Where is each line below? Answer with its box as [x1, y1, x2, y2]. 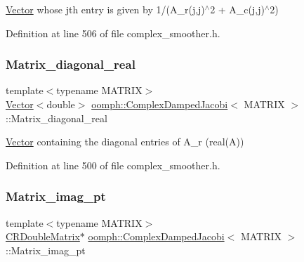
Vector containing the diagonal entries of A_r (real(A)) [6, 134, 244, 149]
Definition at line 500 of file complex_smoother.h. [6, 157, 220, 172]
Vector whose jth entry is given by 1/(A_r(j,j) [6, 2, 205, 16]
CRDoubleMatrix [6, 229, 80, 244]
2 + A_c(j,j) [210, 2, 265, 16]
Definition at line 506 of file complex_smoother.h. [6, 25, 220, 40]
